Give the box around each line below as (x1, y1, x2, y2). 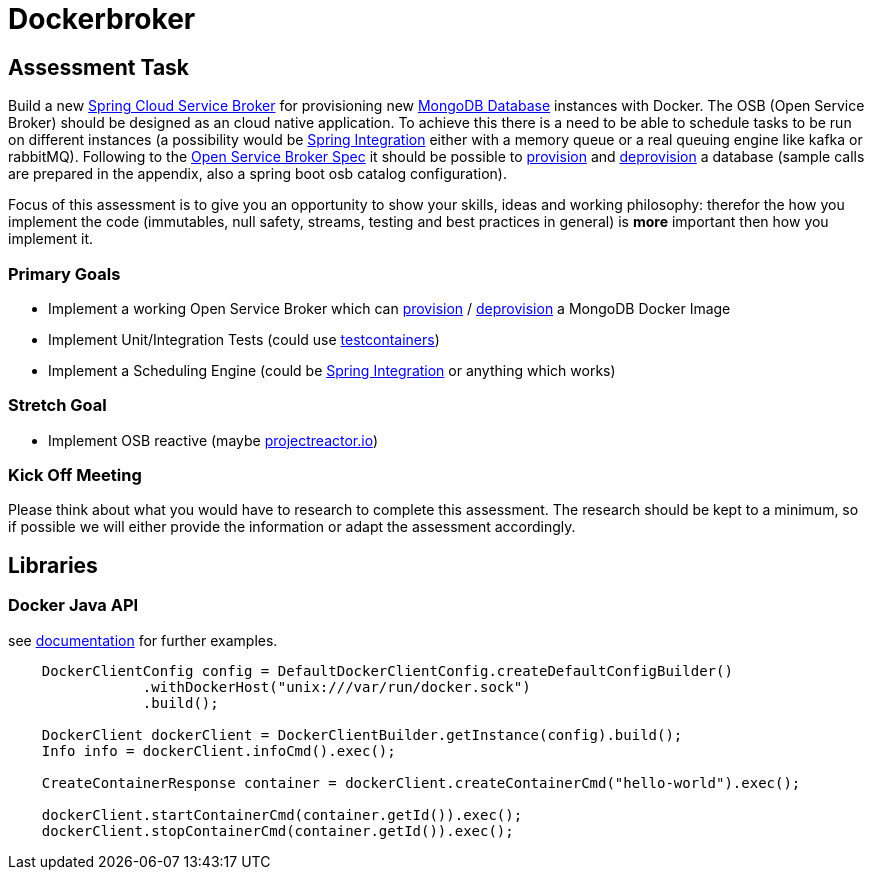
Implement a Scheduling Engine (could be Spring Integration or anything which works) (48, 361, 616, 379)
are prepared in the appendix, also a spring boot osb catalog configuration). (8, 165, 507, 183)
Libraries (8, 552, 98, 578)
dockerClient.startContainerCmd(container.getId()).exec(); (41, 806, 523, 823)
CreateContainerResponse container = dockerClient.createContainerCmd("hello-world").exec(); (41, 774, 801, 791)
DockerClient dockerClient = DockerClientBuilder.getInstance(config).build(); (41, 726, 683, 743)
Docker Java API (8, 595, 139, 616)
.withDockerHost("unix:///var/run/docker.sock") (142, 678, 531, 695)
